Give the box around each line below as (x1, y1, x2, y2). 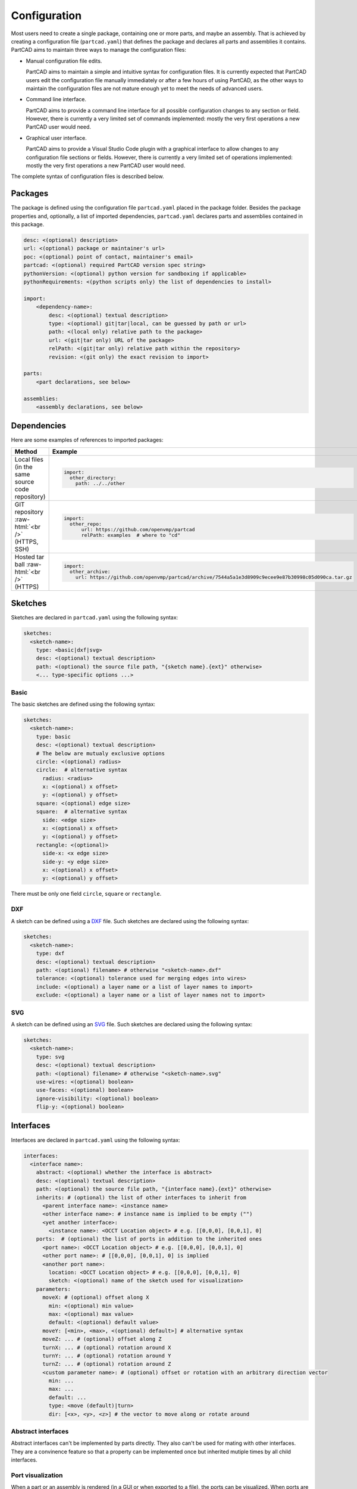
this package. (11, 221, 45, 228)
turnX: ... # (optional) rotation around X (42, 1344, 171, 1351)
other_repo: (69, 521, 102, 527)
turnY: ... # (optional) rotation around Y (42, 1352, 171, 1359)
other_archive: (69, 569, 111, 575)
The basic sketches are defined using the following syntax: (11, 700, 156, 708)
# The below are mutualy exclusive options (36, 750, 165, 756)
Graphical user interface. (26, 134, 87, 141)
